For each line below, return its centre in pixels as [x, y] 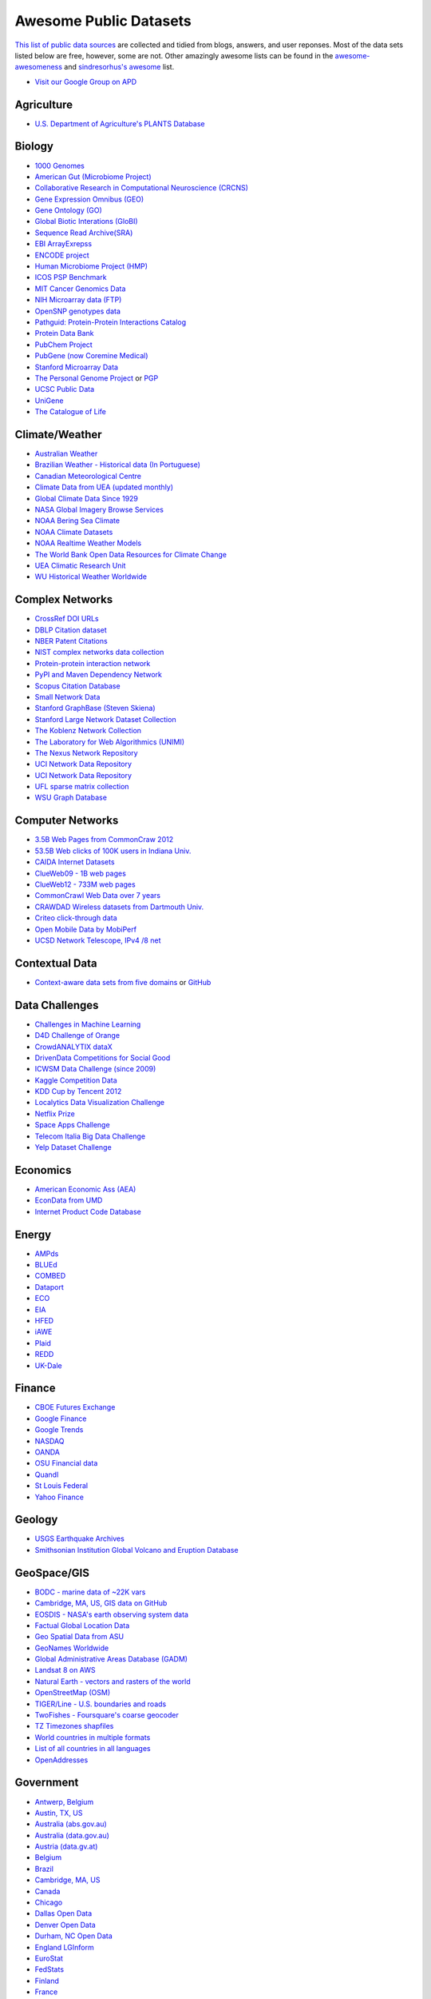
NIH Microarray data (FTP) [78, 300]
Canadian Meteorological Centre [88, 476]
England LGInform [65, 1947]
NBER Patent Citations [71, 641]
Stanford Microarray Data [77, 367]
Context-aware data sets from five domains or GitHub [123, 982]
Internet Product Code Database [88, 1211]
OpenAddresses [61, 1760]
